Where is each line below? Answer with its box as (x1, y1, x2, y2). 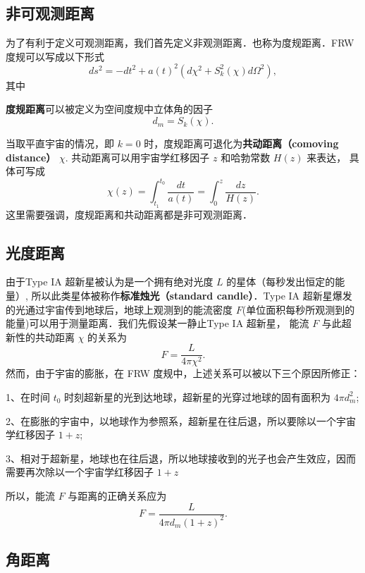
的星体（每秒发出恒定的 (226, 274, 335, 289)
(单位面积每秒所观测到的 (242, 302, 355, 316)
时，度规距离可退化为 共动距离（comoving (144, 136, 339, 151)
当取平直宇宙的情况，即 (6, 136, 114, 151)
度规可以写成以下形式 (6, 49, 104, 63)
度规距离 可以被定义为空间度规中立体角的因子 (6, 101, 213, 116)
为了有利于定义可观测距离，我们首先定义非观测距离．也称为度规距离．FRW (6, 35, 354, 50)
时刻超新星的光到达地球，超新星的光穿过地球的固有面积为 (64, 389, 331, 404)
